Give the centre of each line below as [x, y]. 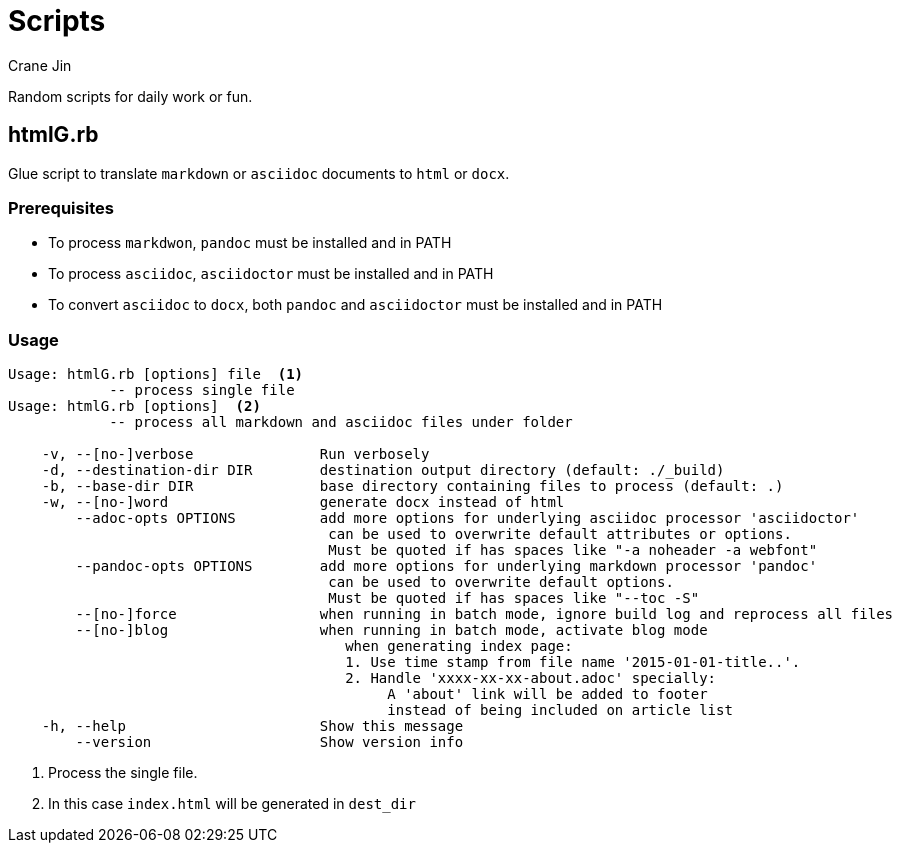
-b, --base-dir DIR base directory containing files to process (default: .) [412, 486]
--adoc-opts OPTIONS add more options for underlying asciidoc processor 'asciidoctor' [467, 518]
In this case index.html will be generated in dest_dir [232, 804]
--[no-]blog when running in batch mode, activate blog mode [391, 630]
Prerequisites [61, 207]
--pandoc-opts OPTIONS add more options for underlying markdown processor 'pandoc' [446, 566]
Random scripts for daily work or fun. [130, 96]
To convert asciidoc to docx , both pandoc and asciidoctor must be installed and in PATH [355, 305]
